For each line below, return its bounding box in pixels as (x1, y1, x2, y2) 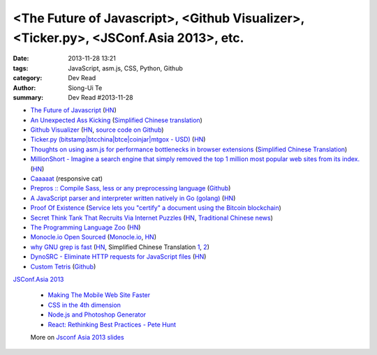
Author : (13, 84, 36, 92)
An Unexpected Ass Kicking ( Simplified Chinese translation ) (30, 116, 202, 124)
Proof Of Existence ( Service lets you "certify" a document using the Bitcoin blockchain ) (30, 204, 282, 212)
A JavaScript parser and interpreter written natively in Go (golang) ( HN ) (30, 194, 236, 202)
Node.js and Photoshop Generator (47, 310, 147, 319)
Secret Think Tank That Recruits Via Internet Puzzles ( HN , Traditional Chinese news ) (30, 213, 274, 222)
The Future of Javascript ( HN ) (30, 106, 117, 114)
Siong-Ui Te (68, 84, 103, 92)
